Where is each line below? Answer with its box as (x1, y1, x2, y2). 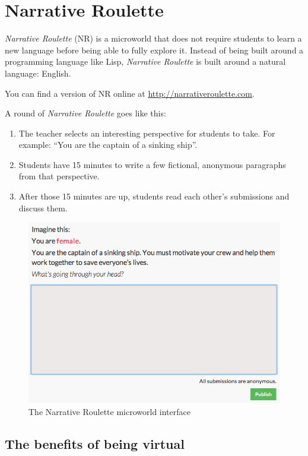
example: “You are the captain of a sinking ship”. (18, 138, 198, 151)
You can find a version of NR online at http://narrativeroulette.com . (5, 87, 255, 99)
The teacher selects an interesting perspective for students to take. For (18, 126, 275, 139)
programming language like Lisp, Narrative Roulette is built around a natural (5, 55, 286, 68)
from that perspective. (18, 170, 100, 182)
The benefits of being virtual (5, 434, 185, 452)
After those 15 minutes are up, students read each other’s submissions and (18, 190, 290, 202)
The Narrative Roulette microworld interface (28, 405, 190, 417)
